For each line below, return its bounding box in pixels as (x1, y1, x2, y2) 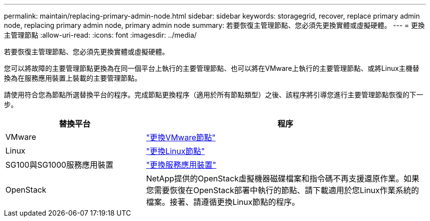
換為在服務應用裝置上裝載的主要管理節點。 (4, 74, 141, 82)
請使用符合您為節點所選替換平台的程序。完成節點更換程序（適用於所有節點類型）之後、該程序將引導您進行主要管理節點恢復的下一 (4, 90, 423, 99)
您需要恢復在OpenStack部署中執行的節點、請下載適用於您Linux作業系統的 (146, 185, 419, 195)
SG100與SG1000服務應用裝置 (5, 160, 113, 170)
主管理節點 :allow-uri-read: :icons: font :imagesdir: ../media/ (4, 31, 197, 39)
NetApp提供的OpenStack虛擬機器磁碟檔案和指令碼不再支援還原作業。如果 (146, 174, 420, 183)
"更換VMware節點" (146, 133, 216, 142)
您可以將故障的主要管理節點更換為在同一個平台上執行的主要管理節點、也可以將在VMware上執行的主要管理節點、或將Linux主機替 (4, 64, 420, 72)
